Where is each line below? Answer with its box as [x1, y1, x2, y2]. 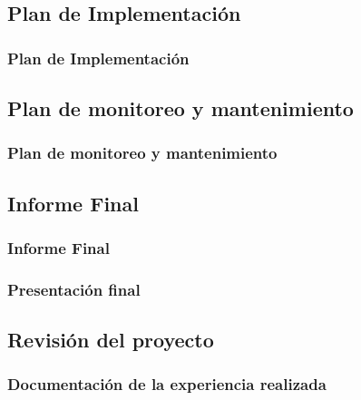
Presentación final [7, 278, 141, 300]
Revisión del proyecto [7, 326, 214, 354]
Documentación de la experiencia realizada [7, 373, 327, 395]
